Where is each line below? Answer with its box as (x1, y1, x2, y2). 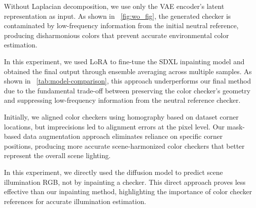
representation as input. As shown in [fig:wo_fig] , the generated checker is (4, 10, 231, 21)
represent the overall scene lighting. (4, 150, 111, 161)
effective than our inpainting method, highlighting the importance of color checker (4, 186, 252, 197)
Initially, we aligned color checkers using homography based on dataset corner (4, 111, 239, 122)
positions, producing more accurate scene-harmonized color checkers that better (4, 140, 245, 151)
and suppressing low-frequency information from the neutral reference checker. (4, 95, 241, 105)
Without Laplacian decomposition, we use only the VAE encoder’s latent (4, 1, 224, 11)
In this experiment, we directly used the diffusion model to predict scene (4, 166, 223, 177)
